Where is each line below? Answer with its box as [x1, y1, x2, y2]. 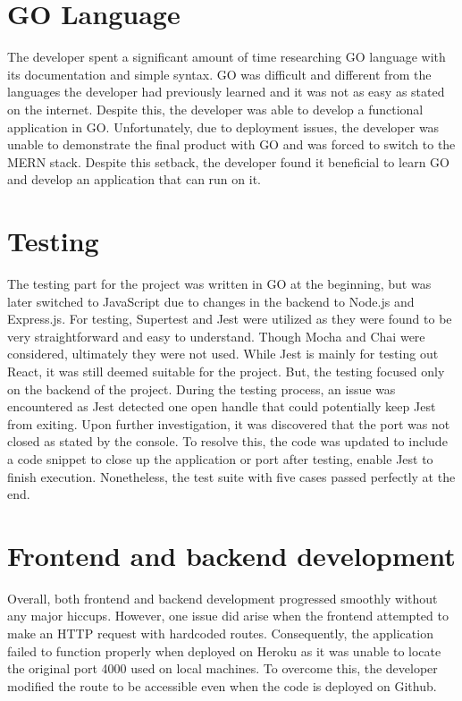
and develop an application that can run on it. [7, 170, 261, 189]
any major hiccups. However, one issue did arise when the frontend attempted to [7, 606, 449, 625]
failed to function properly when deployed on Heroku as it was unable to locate [7, 641, 441, 660]
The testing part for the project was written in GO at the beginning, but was [7, 274, 432, 292]
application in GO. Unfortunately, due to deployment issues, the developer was [7, 117, 440, 136]
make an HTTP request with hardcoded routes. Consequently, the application [7, 624, 433, 643]
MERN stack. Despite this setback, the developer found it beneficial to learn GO [7, 152, 449, 171]
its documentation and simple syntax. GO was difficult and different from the [7, 64, 432, 83]
